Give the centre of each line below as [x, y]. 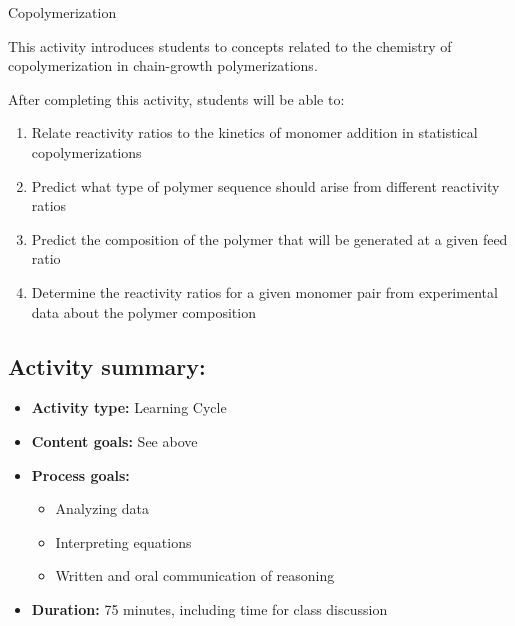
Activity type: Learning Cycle [129, 407]
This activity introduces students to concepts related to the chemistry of [230, 45]
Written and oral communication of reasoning [195, 575]
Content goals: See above [114, 440]
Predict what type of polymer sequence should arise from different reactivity [265, 185]
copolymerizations [86, 151]
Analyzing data [102, 508]
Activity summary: [107, 365]
